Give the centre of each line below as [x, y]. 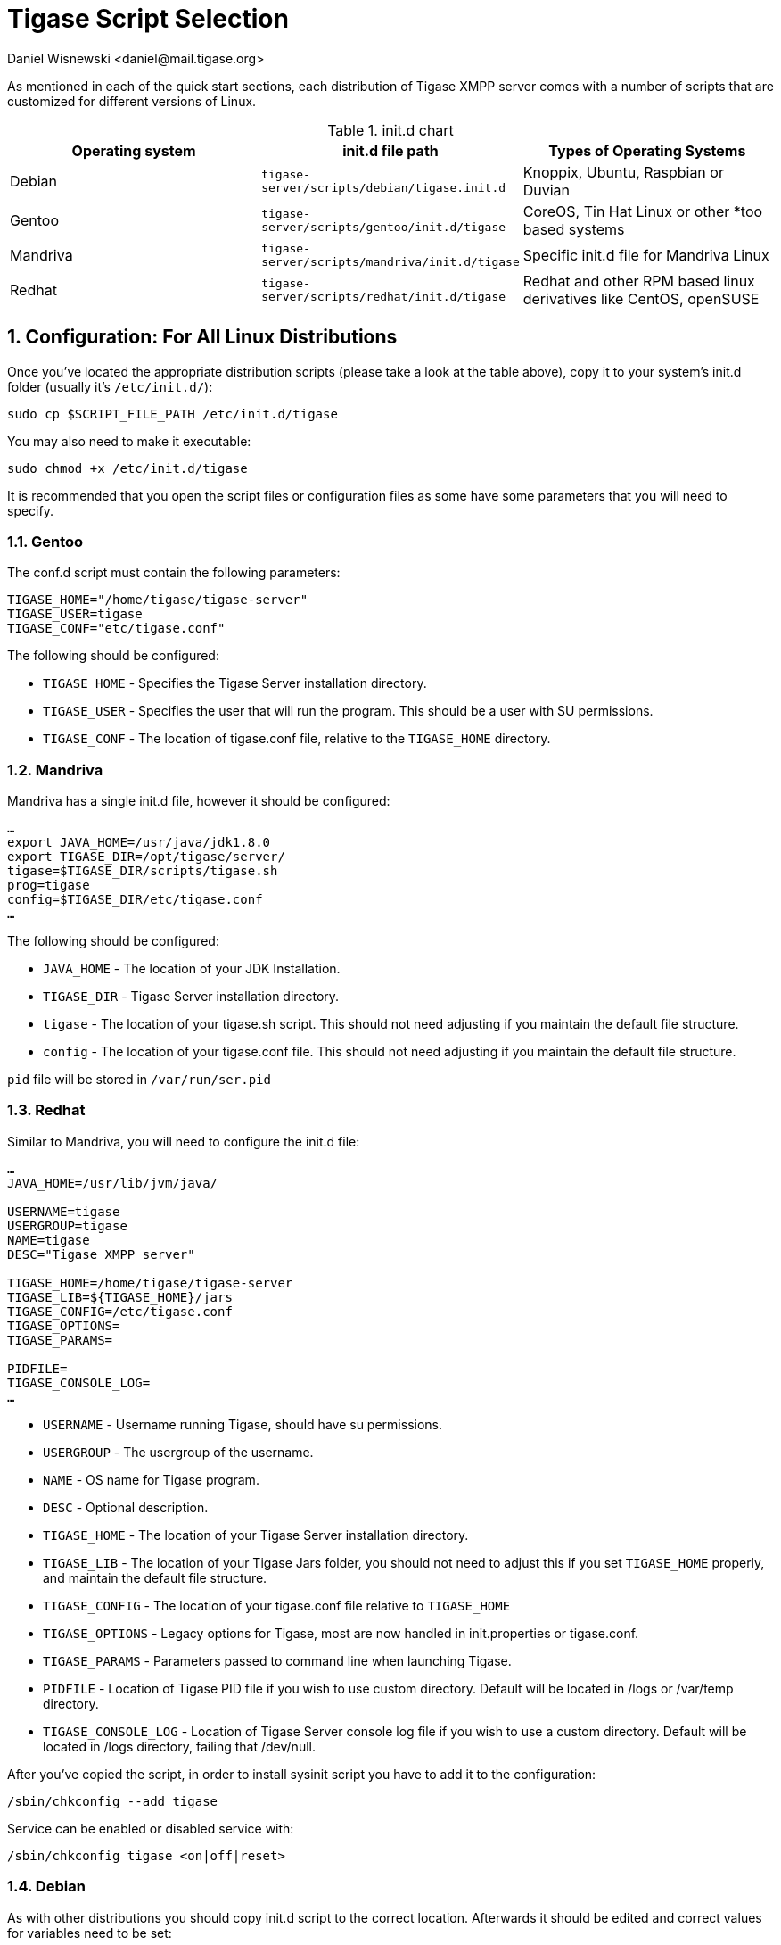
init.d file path [390, 150]
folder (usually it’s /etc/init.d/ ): [110, 386]
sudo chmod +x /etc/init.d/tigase [127, 468]
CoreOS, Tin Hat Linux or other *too [643, 211]
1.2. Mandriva [55, 770]
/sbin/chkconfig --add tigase [113, 1801]
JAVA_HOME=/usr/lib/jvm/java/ [113, 1183]
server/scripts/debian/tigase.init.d [384, 187]
